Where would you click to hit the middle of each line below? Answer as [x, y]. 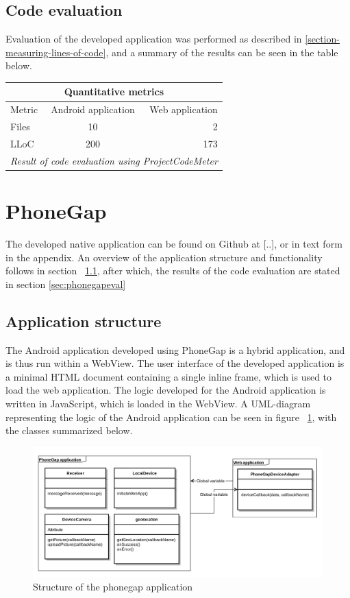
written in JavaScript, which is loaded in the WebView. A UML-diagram [158, 404]
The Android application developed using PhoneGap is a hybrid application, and [175, 349]
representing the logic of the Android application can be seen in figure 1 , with [171, 417]
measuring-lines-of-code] [56, 52]
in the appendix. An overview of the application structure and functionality [164, 257]
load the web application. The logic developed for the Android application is [166, 390]
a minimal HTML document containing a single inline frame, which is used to [169, 376]
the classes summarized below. [69, 430]
